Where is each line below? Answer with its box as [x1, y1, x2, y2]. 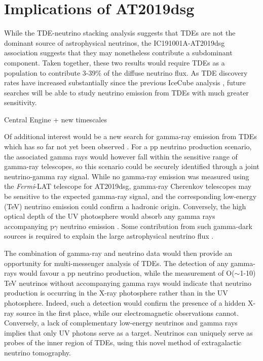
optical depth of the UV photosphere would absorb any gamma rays [4, 211, 215, 221]
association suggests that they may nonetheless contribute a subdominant [4, 47, 233, 58]
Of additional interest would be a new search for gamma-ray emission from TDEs [4, 131, 257, 142]
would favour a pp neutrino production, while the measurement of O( [19, 268, 235, 278]
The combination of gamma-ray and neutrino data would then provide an [4, 248, 233, 258]
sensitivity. [4, 97, 37, 108]
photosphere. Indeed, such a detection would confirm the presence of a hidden [4, 297, 246, 308]
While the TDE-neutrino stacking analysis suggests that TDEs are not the [4, 27, 236, 38]
